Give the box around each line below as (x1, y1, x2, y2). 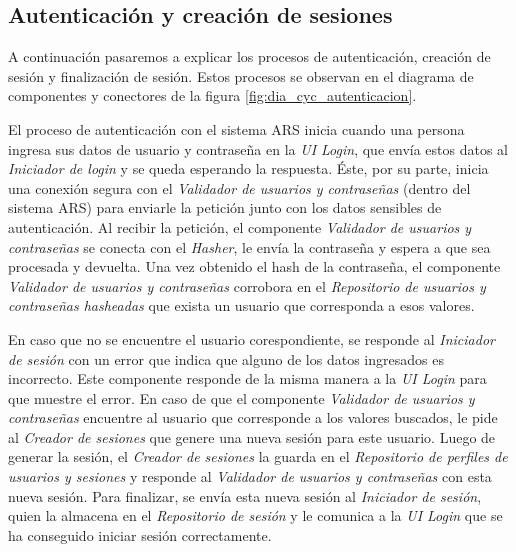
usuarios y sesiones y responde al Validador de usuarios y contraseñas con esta (8, 466, 492, 487)
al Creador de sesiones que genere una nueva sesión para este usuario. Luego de (8, 426, 496, 447)
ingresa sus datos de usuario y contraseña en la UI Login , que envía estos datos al (8, 138, 508, 159)
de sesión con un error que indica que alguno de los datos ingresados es (8, 348, 444, 369)
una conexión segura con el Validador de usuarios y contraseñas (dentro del (8, 177, 471, 198)
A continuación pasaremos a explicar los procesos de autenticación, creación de (8, 46, 491, 67)
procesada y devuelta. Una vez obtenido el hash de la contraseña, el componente (8, 256, 501, 277)
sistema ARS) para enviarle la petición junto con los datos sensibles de (8, 197, 442, 218)
